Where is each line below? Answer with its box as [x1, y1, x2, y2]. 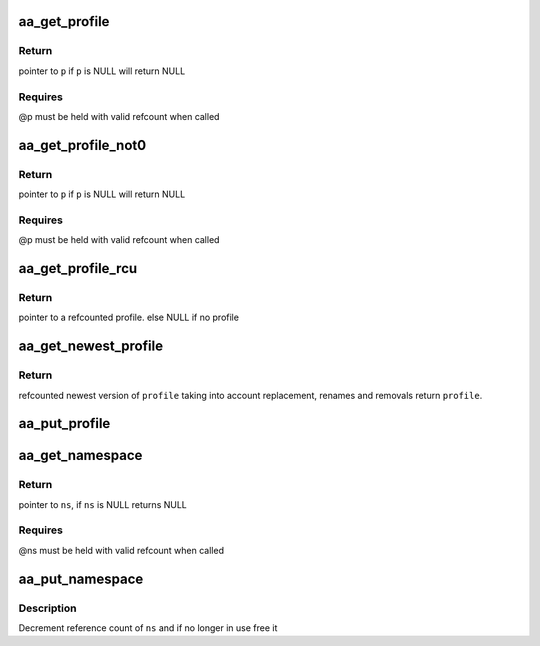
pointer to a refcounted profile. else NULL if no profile [18, 311, 240, 324]
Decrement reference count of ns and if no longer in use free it [18, 621, 278, 634]
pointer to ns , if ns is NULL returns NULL [18, 498, 187, 510]
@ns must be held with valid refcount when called [18, 544, 225, 556]
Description [18, 601, 77, 615]
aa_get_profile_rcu [18, 260, 138, 277]
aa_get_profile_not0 [18, 136, 147, 154]
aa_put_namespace [18, 570, 144, 587]
